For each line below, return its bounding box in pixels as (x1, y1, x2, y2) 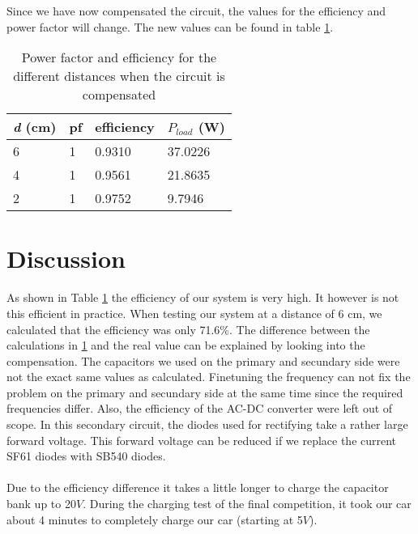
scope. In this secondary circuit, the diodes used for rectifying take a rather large (6, 416, 408, 433)
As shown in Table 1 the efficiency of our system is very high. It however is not (6, 289, 399, 306)
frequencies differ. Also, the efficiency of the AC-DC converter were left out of (6, 400, 393, 417)
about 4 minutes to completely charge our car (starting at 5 (6, 511, 303, 528)
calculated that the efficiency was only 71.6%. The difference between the (6, 320, 370, 337)
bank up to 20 (6, 495, 76, 512)
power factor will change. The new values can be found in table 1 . (6, 18, 334, 35)
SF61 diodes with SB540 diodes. (6, 447, 166, 464)
